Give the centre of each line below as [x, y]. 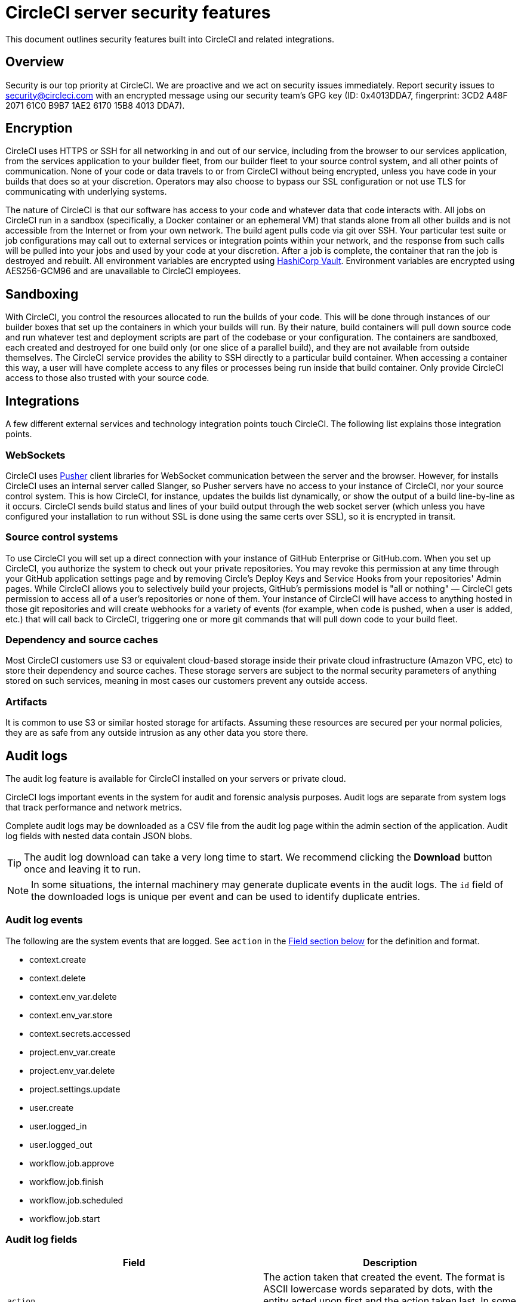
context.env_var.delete [73, 996]
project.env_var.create [73, 1052]
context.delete [58, 978]
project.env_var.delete [72, 1070]
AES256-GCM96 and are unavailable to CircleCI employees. [123, 271]
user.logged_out [61, 1144]
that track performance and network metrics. [94, 807]
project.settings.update [75, 1089]
